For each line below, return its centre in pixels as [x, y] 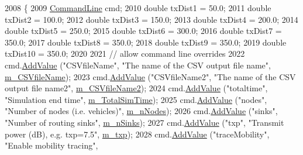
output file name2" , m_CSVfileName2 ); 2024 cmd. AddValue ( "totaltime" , [136, 88]
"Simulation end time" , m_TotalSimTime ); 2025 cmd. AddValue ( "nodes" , [136, 99]
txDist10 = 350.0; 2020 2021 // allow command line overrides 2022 [125, 54]
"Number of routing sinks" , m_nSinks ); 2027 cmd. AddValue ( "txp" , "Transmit [144, 122]
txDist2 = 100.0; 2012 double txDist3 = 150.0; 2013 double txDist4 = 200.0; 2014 [151, 19]
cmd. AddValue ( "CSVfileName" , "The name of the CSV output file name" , [138, 65]
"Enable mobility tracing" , [51, 145]
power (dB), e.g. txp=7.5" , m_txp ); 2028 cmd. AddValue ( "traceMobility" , [137, 134]
